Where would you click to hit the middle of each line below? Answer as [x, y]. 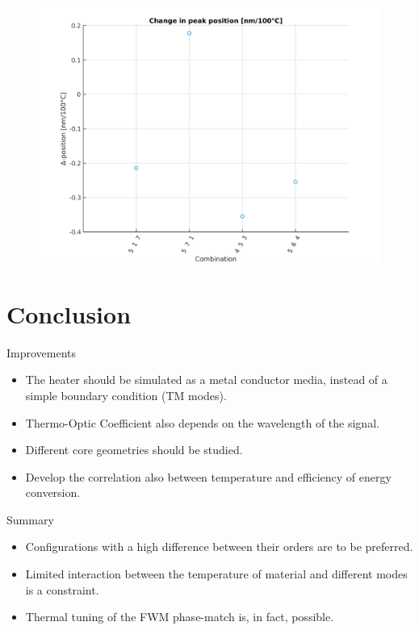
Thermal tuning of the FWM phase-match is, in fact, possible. [180, 617]
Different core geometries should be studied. [134, 450]
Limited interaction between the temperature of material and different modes [216, 574]
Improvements [42, 352]
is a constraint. [62, 589]
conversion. [53, 492]
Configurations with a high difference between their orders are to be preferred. [219, 547]
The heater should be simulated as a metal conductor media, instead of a [206, 380]
